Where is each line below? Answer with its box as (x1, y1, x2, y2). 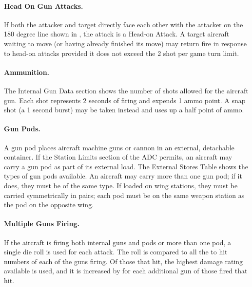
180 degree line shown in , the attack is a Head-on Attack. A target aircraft (4, 29, 230, 39)
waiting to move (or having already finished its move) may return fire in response (4, 38, 247, 48)
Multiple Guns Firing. (4, 218, 80, 229)
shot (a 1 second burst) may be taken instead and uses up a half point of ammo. (4, 105, 244, 115)
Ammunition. (4, 67, 50, 77)
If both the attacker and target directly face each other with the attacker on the (4, 19, 243, 29)
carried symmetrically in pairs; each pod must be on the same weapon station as (4, 190, 245, 200)
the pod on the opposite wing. (4, 199, 94, 210)
